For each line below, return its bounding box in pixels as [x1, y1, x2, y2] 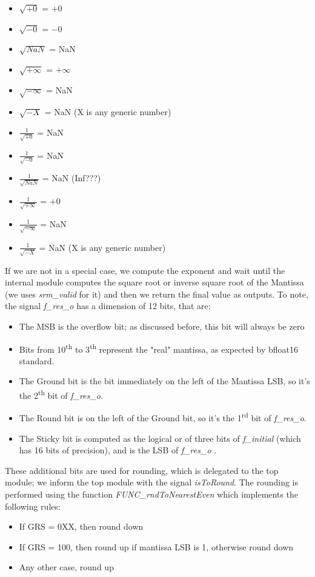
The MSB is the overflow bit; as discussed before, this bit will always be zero [19, 320, 305, 332]
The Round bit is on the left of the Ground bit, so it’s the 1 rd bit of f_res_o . [19, 410, 307, 424]
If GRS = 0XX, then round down [19, 520, 144, 533]
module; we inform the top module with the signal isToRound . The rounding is [5, 476, 299, 489]
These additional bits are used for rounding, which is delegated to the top [5, 464, 279, 476]
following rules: [5, 499, 61, 512]
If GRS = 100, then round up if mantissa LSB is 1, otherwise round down [19, 540, 294, 553]
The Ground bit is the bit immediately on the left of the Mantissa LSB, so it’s [19, 375, 310, 387]
